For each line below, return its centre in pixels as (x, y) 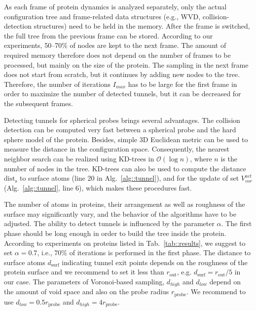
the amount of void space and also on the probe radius (87, 292)
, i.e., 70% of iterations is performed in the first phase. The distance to (144, 253)
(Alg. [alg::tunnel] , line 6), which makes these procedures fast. (98, 187)
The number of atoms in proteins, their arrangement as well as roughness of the (125, 204)
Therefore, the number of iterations (57, 84)
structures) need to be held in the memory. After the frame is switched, (142, 26)
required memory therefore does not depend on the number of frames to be (117, 55)
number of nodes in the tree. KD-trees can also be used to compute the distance (125, 168)
